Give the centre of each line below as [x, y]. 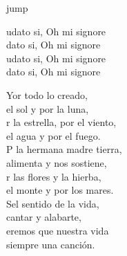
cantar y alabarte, [44, 217]
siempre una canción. [51, 244]
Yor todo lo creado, [47, 94]
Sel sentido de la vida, [53, 203]
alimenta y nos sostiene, [57, 162]
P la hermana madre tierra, [64, 149]
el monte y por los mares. [60, 190]
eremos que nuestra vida [58, 230]
